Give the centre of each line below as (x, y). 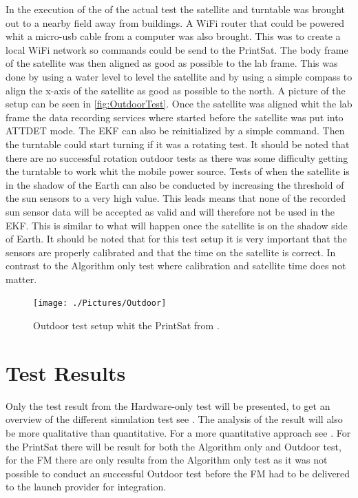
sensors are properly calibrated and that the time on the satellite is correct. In (171, 252)
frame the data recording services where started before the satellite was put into (175, 117)
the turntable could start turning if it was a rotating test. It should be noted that (178, 144)
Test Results (66, 372)
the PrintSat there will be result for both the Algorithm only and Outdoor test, (173, 446)
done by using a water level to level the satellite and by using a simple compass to (179, 76)
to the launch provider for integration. (86, 487)
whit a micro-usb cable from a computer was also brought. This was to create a (173, 36)
